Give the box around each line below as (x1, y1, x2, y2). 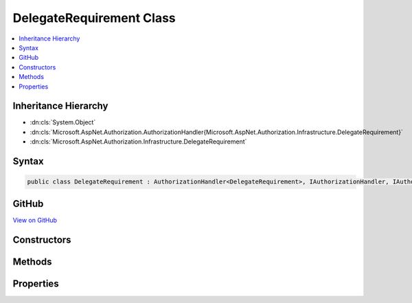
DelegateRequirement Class (12, 10, 176, 25)
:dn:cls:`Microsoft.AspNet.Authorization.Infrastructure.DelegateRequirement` (30, 137, 247, 146)
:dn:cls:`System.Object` (30, 118, 96, 126)
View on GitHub (12, 216, 58, 224)
